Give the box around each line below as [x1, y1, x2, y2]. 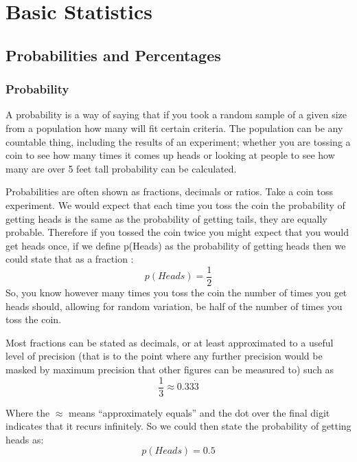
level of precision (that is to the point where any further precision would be [5, 349, 323, 363]
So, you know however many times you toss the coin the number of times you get [5, 285, 347, 299]
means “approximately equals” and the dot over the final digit [69, 405, 330, 419]
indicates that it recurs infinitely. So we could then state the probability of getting [5, 419, 352, 433]
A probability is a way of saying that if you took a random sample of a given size [5, 107, 347, 122]
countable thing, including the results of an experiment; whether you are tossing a [5, 134, 351, 148]
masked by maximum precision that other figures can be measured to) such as [5, 362, 334, 376]
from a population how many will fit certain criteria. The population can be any [5, 120, 343, 135]
